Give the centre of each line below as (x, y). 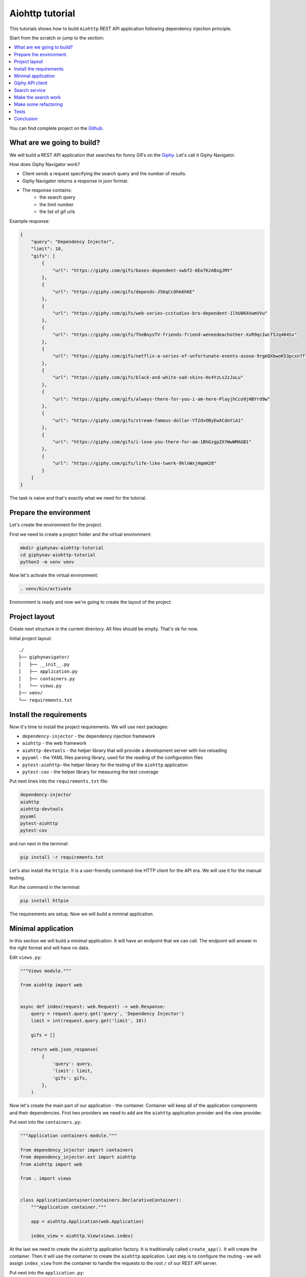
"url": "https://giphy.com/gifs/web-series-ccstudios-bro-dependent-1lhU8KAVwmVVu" (160, 313)
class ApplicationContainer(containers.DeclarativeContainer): (101, 1200)
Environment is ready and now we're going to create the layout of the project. (91, 602)
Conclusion (26, 119)
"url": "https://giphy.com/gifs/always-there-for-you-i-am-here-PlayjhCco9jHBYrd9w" (161, 399)
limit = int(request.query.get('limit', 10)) (89, 1021)
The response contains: (47, 190)
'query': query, (73, 1063)
